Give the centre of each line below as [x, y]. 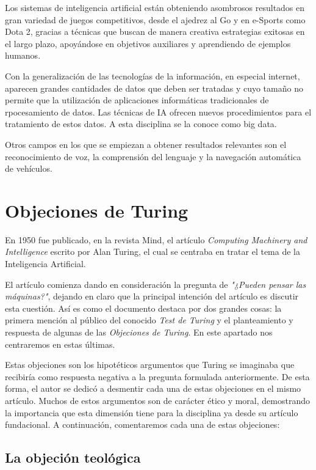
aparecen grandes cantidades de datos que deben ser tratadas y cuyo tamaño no [154, 88]
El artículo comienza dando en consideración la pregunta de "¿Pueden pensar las [156, 284]
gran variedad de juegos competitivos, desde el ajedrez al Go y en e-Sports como [155, 19]
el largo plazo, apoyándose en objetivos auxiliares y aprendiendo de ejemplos [148, 43]
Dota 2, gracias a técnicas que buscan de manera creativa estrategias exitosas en [155, 31]
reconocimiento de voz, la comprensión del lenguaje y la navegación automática [153, 156]
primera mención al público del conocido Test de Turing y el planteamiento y [149, 320]
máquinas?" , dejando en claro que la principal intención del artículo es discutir [152, 296]
